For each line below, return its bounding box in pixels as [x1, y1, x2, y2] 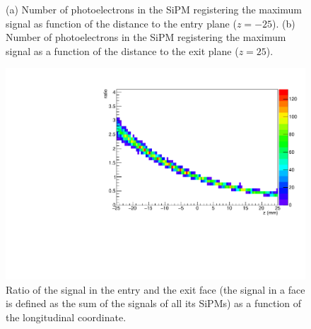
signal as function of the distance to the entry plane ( [6, 16, 237, 30]
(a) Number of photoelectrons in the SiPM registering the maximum [6, 2, 302, 16]
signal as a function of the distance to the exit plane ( [6, 43, 239, 58]
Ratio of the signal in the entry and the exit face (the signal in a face [6, 282, 305, 297]
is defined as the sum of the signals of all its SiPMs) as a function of [6, 296, 302, 311]
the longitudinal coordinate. [6, 309, 127, 324]
